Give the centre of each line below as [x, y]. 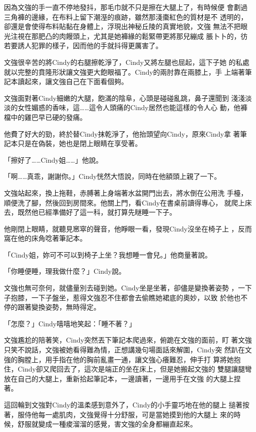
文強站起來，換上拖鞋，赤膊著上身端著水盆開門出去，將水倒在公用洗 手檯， [126, 192]
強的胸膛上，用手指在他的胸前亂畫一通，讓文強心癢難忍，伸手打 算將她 [119, 359]
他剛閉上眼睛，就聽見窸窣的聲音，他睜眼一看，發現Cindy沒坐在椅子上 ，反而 [128, 228]
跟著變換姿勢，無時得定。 [59, 307]
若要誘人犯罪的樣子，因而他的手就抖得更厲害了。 [83, 45]
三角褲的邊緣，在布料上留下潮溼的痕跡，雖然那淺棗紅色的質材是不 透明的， [126, 16]
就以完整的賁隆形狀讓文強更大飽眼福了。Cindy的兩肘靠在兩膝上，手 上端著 [125, 72]
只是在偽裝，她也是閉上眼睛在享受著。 [80, 143]
